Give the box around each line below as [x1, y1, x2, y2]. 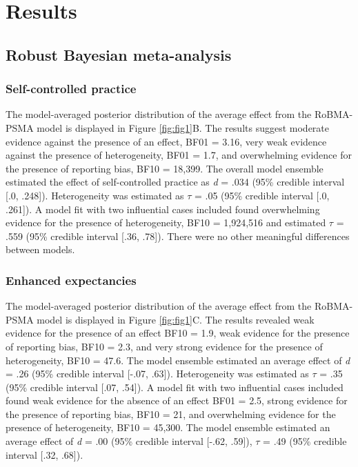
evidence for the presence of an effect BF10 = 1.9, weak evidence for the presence [6, 326, 350, 340]
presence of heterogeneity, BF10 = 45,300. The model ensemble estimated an [6, 420, 330, 435]
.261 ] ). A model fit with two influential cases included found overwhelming [6, 201, 320, 216]
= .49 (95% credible [263, 434, 347, 448]
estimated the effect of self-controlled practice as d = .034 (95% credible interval [6, 175, 345, 189]
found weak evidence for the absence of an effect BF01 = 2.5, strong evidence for [6, 393, 348, 408]
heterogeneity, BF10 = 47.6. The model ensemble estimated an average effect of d [6, 352, 350, 367]
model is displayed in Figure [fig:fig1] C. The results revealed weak [37, 312, 315, 326]
